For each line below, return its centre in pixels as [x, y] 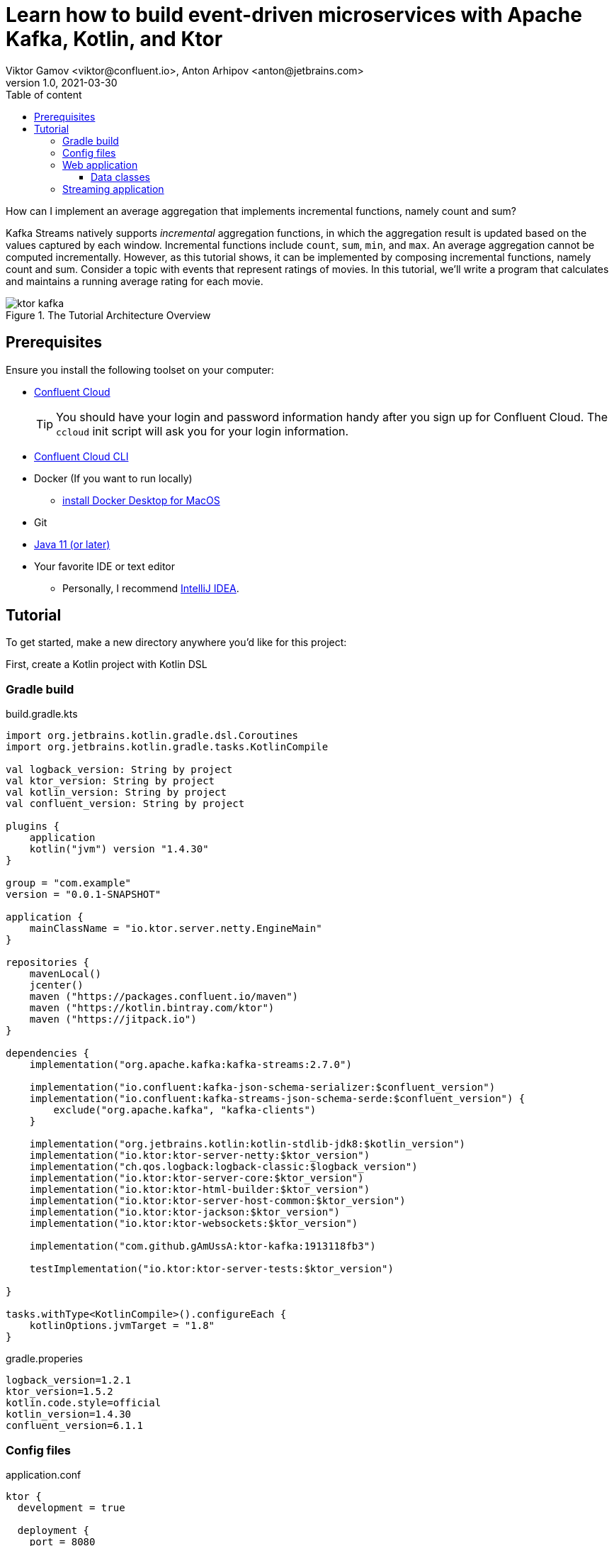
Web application [100, 165]
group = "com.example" [69, 883]
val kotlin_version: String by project [116, 793]
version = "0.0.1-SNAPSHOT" [84, 895]
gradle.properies [44, 1359]
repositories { [48, 963]
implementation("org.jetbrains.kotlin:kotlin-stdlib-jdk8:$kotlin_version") [248, 1144]
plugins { [33, 827]
